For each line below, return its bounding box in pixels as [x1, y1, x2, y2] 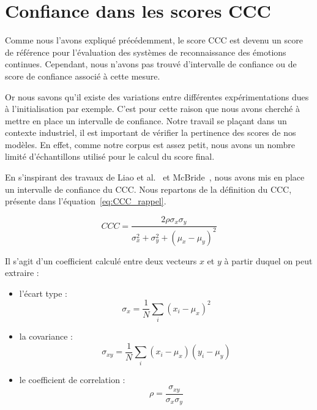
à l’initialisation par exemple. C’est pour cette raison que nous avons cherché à [5, 102, 300, 115]
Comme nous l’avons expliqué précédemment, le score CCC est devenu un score [5, 34, 303, 47]
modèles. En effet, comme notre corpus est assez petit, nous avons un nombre [5, 138, 296, 151]
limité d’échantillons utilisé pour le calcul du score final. [5, 150, 215, 163]
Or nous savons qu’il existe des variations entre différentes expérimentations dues [5, 90, 309, 103]
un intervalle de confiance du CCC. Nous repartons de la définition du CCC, [5, 182, 292, 195]
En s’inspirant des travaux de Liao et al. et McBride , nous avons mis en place [5, 171, 305, 184]
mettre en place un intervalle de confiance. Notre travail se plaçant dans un [5, 114, 287, 127]
